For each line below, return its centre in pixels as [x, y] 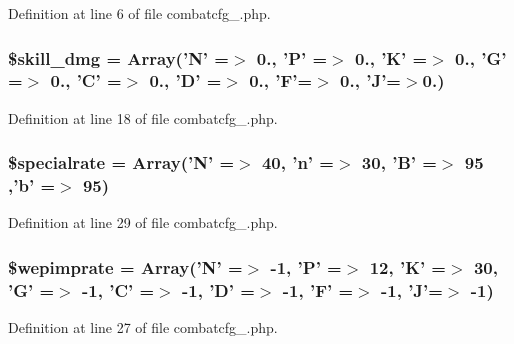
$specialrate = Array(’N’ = [121, 162]
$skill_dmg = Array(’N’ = [118, 57]
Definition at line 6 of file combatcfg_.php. [139, 13]
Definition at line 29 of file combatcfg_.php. [143, 222]
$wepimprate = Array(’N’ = [125, 266]
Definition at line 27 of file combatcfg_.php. [143, 327]
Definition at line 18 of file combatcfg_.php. [143, 117]
